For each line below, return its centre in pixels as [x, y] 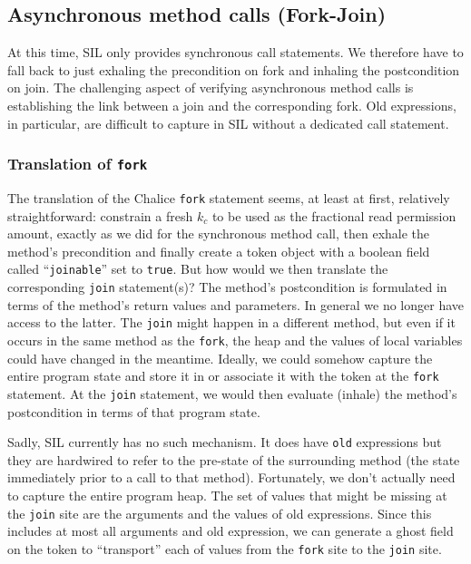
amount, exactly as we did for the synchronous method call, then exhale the [219, 233]
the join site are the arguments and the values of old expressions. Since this [220, 513]
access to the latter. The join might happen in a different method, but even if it [231, 322]
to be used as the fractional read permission [334, 215]
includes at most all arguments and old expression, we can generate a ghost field [231, 531]
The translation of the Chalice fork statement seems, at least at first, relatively [229, 197]
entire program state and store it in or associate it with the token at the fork [223, 376]
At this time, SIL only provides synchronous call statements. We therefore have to [235, 52]
